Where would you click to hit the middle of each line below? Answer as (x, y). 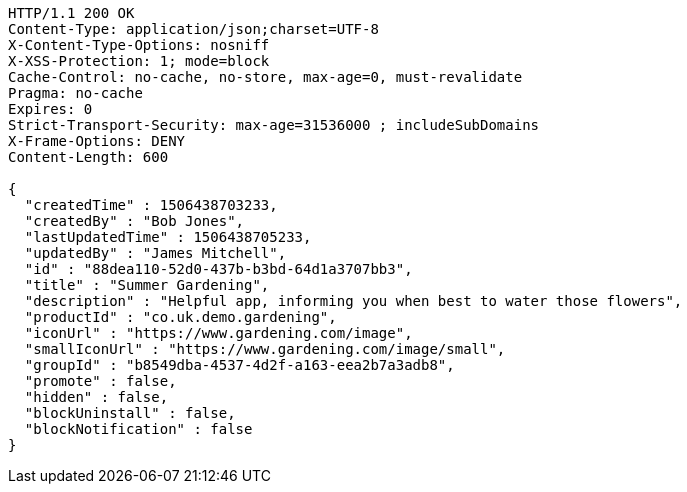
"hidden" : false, (96, 397)
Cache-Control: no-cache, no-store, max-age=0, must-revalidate (265, 77)
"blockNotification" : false (138, 429)
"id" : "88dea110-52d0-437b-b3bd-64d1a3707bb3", (218, 269)
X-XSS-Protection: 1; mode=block (139, 61)
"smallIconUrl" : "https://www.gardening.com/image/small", (265, 349)
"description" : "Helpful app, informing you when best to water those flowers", (353, 301)
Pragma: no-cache (75, 93)
